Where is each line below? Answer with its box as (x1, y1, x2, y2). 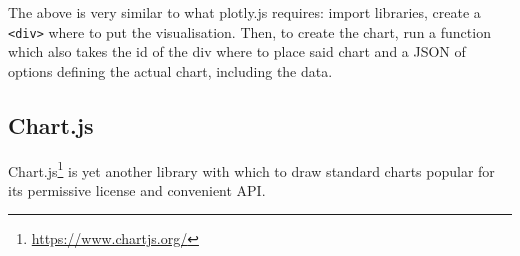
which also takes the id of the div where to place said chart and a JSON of (8, 41, 466, 62)
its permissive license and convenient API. (8, 179, 266, 200)
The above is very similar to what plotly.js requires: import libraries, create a (8, 2, 481, 22)
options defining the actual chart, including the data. (8, 60, 333, 81)
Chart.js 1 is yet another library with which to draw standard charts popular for (8, 157, 495, 181)
